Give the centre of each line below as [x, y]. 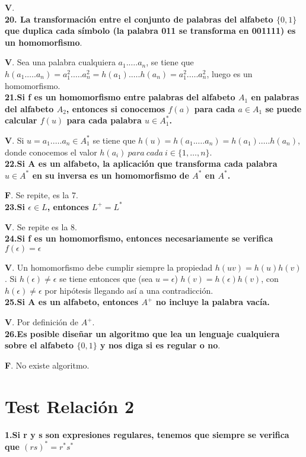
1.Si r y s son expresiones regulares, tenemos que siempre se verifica [147, 434]
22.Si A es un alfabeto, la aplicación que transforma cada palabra [141, 164]
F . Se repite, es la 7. [42, 195]
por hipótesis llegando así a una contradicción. [129, 290]
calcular [21, 120]
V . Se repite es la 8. [41, 226]
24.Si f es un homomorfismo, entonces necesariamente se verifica [139, 238]
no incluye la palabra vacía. [213, 302]
